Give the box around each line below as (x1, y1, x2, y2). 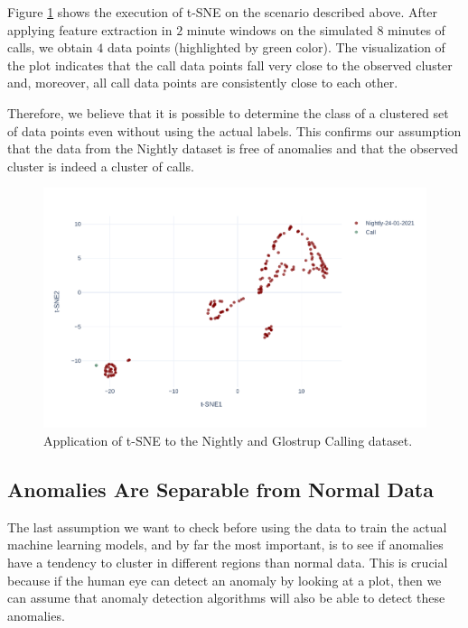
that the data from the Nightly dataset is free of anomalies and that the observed (7, 139, 458, 158)
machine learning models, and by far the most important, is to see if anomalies (7, 535, 444, 554)
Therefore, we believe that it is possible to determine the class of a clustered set (7, 103, 449, 122)
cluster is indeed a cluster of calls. (7, 156, 194, 175)
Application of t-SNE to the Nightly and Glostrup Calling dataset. (43, 431, 413, 450)
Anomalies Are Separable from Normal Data (7, 476, 434, 503)
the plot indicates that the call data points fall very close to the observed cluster (7, 55, 453, 74)
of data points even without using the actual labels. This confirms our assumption (7, 121, 462, 140)
